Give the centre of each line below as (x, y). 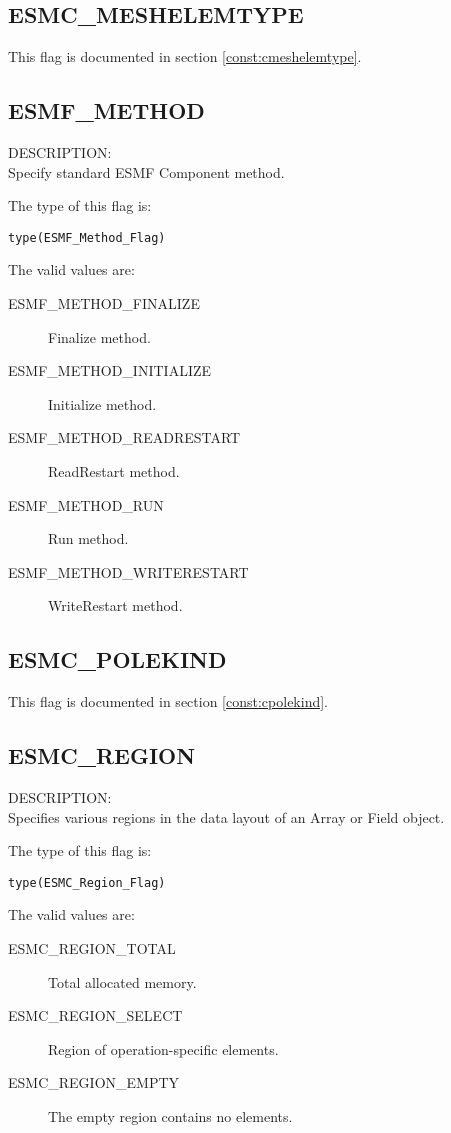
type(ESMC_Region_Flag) (87, 882)
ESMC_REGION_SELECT (95, 1015)
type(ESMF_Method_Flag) (87, 237)
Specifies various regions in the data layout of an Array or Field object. (226, 816)
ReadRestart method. (114, 471)
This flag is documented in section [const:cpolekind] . (168, 701)
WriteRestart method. (115, 605)
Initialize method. (102, 403)
